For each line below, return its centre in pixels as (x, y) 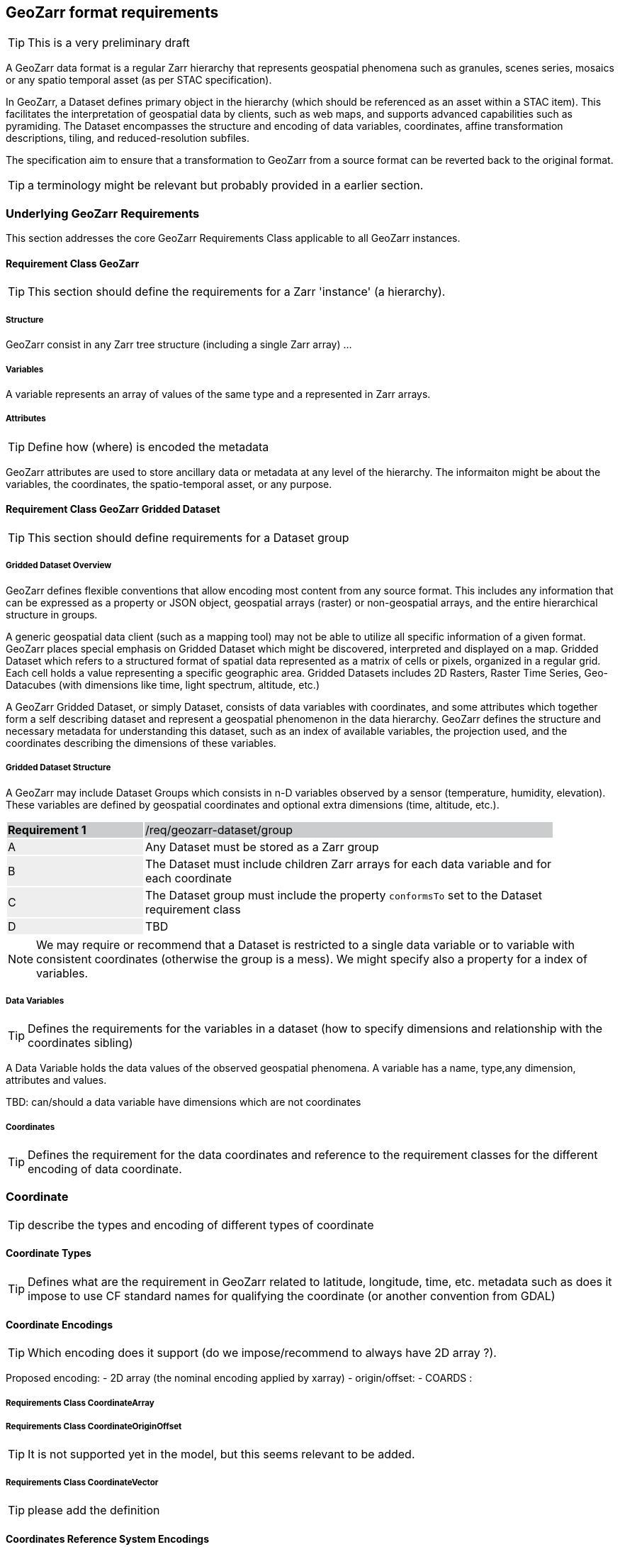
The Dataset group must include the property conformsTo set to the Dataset (344, 895)
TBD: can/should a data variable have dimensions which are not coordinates (184, 1102)
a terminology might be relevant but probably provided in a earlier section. (226, 185)
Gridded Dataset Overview (59, 566)
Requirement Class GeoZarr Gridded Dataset (113, 509)
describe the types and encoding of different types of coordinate (201, 1225)
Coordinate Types (49, 1253)
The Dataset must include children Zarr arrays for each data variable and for (348, 864)
